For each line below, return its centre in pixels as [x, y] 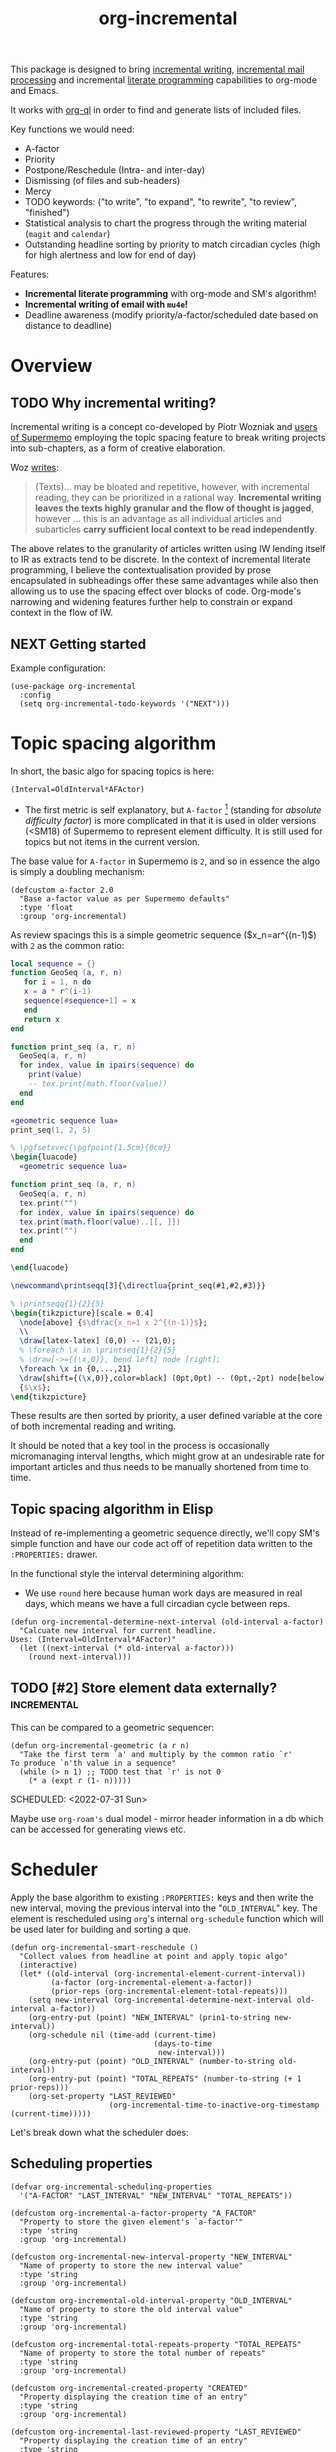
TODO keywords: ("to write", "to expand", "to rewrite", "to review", [161, 202]
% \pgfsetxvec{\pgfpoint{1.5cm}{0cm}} [91, 1148]
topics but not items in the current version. [112, 841]
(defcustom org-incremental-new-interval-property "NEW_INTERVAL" [151, 2257]
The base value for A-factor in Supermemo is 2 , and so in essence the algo [165, 861]
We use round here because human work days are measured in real [163, 1593]
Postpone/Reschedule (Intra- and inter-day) [115, 170]
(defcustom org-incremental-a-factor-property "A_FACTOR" [133, 2213]
